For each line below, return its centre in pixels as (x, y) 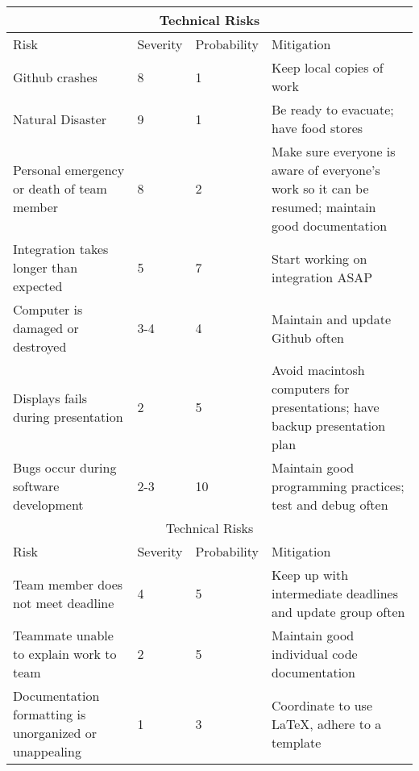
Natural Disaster (60, 119)
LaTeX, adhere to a (327, 723)
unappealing (47, 751)
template (297, 742)
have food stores (317, 128)
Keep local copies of (328, 67)
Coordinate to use (322, 705)
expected (38, 286)
